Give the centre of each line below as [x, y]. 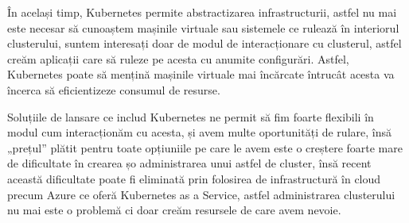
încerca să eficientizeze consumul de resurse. [114, 89]
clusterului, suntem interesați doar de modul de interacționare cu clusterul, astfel [204, 43]
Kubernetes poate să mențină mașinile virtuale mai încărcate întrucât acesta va [201, 74]
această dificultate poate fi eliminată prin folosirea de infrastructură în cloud [194, 178]
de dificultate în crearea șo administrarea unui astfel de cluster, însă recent [189, 163]
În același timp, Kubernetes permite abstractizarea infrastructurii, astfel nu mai [202, 12]
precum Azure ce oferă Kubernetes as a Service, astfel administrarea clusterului [201, 194]
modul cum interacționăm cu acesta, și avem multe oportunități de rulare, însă [199, 132]
